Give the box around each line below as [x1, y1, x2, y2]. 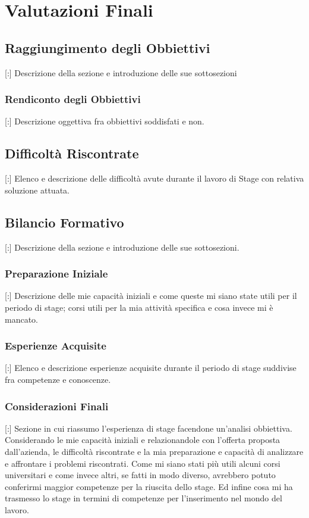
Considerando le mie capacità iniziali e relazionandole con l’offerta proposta [5, 433, 280, 446]
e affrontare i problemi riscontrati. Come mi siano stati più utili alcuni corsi [5, 457, 280, 469]
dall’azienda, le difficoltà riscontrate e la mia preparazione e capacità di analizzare [5, 445, 304, 457]
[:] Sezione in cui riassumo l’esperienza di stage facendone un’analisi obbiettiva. [5, 422, 292, 434]
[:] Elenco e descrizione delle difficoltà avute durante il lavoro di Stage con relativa [5, 172, 304, 185]
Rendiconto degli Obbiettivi [5, 92, 141, 107]
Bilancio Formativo [5, 213, 124, 231]
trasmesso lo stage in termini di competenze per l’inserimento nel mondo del [5, 492, 282, 504]
